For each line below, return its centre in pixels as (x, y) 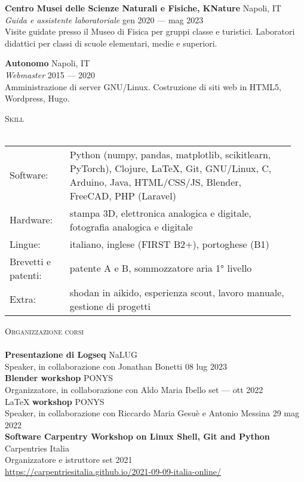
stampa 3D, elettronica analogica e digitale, (160, 213)
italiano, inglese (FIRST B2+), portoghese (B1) (169, 244)
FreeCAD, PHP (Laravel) (123, 195)
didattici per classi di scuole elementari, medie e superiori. (111, 43)
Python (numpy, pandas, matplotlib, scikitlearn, (170, 154)
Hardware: (31, 220)
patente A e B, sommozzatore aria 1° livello (161, 268)
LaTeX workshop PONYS (55, 401)
